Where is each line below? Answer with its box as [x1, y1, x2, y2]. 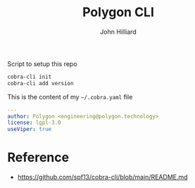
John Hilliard [99, 27, 137, 36]
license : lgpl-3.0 [7, 119, 61, 127]
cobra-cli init [7, 73, 52, 80]
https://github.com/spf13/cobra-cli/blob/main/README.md [17, 173, 188, 182]
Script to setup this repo [7, 59, 77, 68]
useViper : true [7, 126, 52, 133]
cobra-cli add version [7, 80, 74, 87]
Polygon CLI [82, 4, 155, 20]
